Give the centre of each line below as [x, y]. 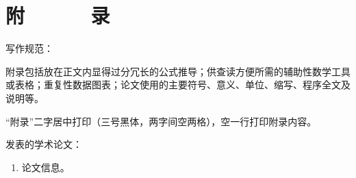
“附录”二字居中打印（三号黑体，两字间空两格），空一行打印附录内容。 [161, 121]
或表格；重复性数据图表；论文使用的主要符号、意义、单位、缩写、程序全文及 [178, 85]
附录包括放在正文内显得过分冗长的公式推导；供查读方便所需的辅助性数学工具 [178, 71]
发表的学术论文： [44, 144]
